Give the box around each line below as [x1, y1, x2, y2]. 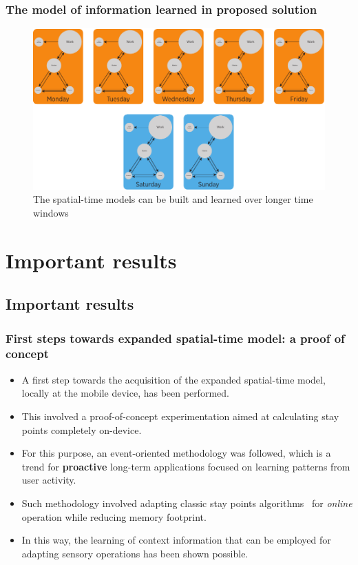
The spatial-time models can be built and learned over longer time [33, 192, 313, 206]
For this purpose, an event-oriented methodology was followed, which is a [21, 446, 331, 460]
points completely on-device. [21, 422, 142, 437]
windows [33, 205, 69, 219]
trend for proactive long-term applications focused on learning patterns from [21, 459, 350, 473]
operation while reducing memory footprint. [21, 509, 207, 524]
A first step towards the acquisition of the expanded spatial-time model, [21, 372, 326, 386]
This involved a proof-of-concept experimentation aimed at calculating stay [21, 408, 339, 423]
